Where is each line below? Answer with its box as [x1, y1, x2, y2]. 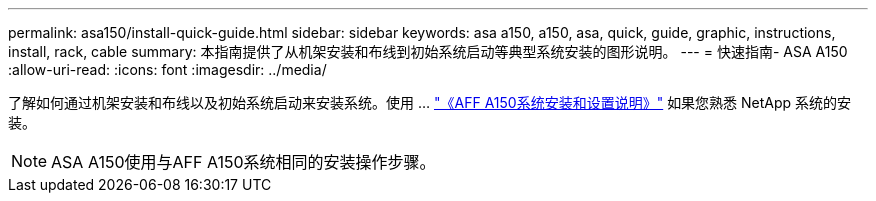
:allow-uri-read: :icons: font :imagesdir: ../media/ [8, 61, 327, 78]
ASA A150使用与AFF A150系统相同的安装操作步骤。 [51, 152, 436, 172]
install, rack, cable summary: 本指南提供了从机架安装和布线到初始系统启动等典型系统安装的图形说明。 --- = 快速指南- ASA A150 [8, 43, 848, 60]
